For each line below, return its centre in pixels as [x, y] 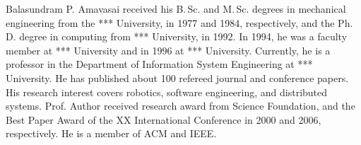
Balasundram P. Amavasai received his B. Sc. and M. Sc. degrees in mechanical [176, 8]
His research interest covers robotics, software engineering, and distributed [167, 92]
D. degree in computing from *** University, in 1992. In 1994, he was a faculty [177, 36]
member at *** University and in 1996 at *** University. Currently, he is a [168, 50]
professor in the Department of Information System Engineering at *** [159, 64]
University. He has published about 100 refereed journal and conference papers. [177, 77]
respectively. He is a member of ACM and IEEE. [111, 133]
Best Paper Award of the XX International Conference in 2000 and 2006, [164, 119]
